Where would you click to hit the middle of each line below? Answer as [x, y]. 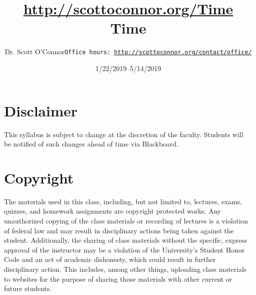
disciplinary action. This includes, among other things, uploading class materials [125, 269]
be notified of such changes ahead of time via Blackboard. [91, 144]
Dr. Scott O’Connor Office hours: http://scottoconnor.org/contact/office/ [128, 52]
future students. [28, 288]
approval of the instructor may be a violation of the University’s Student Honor [124, 249]
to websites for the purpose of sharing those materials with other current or [118, 278]
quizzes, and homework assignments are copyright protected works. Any [112, 211]
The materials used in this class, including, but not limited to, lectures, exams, [123, 201]
